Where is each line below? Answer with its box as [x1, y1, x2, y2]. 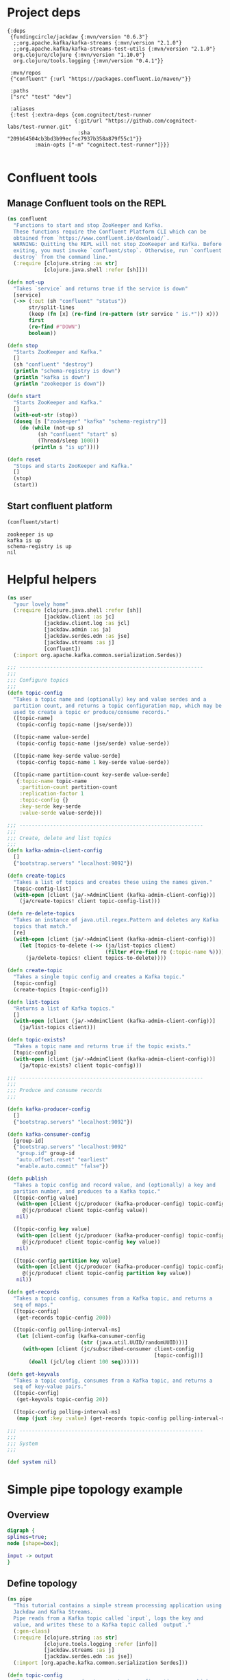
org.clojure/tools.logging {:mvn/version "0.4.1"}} [13, 57, 164, 64]
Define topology [7, 1577, 77, 1589]
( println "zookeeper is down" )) [13, 380, 106, 387]
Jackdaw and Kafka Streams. [13, 1609, 94, 1616]
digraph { [7, 1527, 36, 1534]
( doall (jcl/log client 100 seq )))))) [28, 1358, 139, 1365]
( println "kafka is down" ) [13, 374, 90, 381]
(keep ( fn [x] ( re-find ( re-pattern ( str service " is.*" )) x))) [28, 310, 219, 318]
